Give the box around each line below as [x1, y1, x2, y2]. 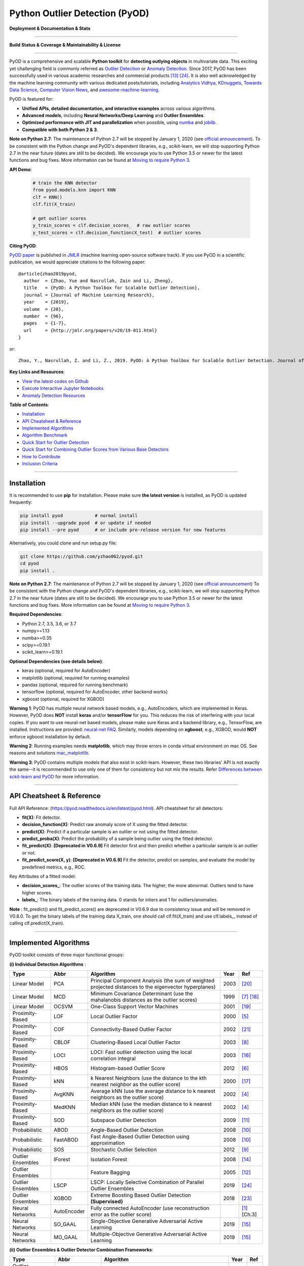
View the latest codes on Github [22, 378, 89, 384]
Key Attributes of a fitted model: [9, 874, 76, 880]
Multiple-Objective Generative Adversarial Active [90, 1231, 207, 1238]
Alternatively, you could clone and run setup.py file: [9, 540, 117, 546]
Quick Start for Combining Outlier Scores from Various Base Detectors [22, 446, 169, 453]
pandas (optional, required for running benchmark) [22, 682, 128, 688]
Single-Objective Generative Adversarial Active [90, 1218, 203, 1225]
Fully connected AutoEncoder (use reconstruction [90, 1205, 210, 1212]
